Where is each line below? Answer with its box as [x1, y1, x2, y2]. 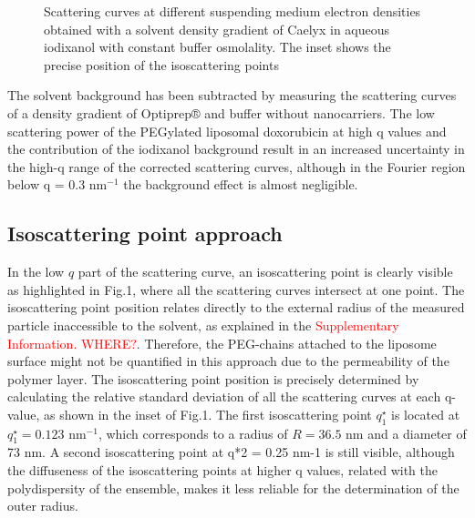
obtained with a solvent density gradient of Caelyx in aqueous [44, 19, 390, 38]
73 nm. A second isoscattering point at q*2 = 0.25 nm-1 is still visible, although [7, 442, 455, 462]
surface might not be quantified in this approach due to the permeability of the [7, 351, 449, 371]
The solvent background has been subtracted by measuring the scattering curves [7, 86, 457, 105]
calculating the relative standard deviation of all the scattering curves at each [7, 387, 441, 406]
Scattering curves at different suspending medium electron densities [44, 2, 421, 20]
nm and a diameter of [346, 423, 467, 442]
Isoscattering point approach [7, 219, 283, 248]
